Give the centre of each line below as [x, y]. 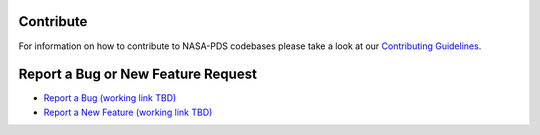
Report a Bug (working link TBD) [110, 98]
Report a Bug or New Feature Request [137, 74]
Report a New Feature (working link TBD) [128, 112]
